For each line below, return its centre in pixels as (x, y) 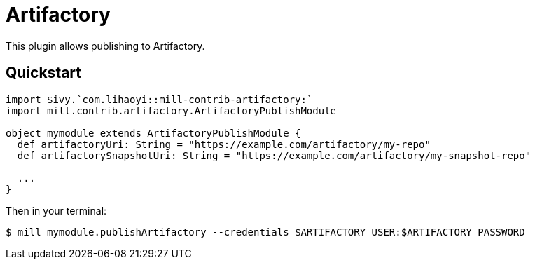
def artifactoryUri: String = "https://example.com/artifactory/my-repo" (224, 144)
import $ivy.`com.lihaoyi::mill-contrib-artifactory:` (159, 99)
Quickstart (44, 73)
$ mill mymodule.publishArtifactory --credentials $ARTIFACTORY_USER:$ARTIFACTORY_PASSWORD (265, 232)
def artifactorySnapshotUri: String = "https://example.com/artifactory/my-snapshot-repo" (274, 155)
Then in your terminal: (56, 210)
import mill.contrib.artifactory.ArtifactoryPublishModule (171, 110)
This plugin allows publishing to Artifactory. (105, 46)
